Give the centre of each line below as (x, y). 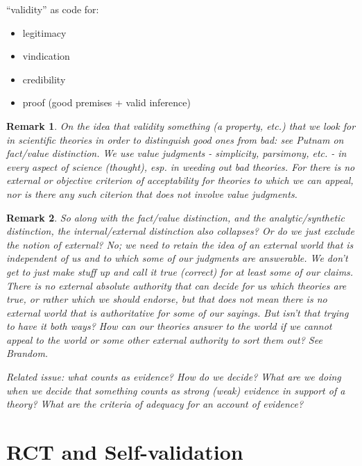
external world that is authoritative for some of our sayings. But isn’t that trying (178, 312)
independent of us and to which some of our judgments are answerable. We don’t (177, 258)
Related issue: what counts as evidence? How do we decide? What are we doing (174, 377)
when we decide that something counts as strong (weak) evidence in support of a (176, 390)
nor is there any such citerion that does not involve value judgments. (152, 193)
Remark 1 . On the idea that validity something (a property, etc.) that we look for (181, 125)
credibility (44, 79)
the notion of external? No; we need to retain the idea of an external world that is (180, 244)
